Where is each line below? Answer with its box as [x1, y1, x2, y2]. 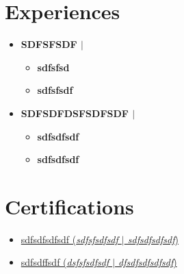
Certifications [5, 192, 134, 220]
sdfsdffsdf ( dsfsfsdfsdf [21, 255, 109, 269]
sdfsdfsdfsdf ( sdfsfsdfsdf [21, 232, 118, 246]
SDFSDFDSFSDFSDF [21, 105, 129, 120]
